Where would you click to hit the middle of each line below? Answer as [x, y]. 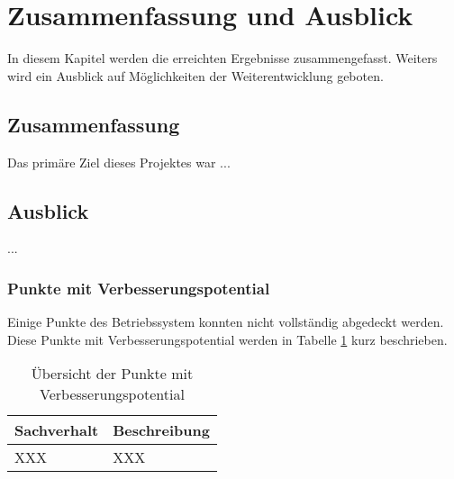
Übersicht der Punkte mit [112, 374]
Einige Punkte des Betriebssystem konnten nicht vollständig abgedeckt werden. [226, 322]
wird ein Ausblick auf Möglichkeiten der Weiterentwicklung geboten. [195, 75]
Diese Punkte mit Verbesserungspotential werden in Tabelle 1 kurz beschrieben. [227, 339]
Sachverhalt [57, 430]
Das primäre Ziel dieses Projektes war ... [119, 162]
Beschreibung [161, 430]
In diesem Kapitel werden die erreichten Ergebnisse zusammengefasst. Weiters [222, 58]
